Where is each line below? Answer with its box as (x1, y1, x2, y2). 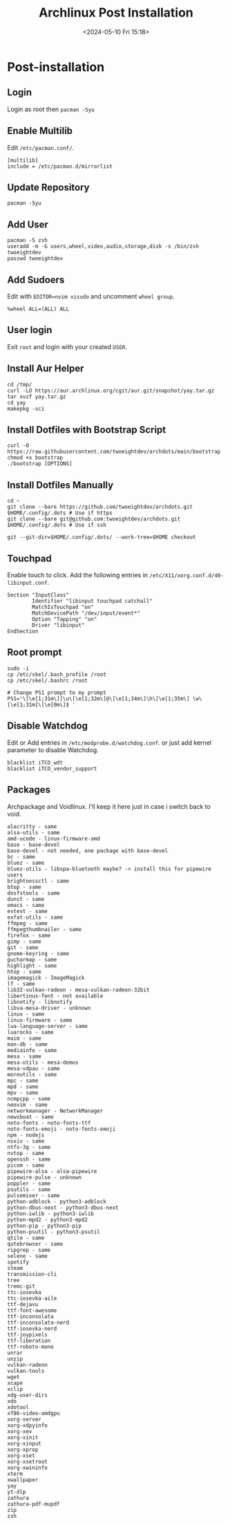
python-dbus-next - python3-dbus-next (7, 1204, 119, 1211)
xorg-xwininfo (7, 1464, 48, 1471)
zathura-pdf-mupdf (7, 1500, 60, 1508)
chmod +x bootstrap (7, 454, 64, 461)
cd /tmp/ (7, 381, 32, 388)
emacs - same (7, 901, 45, 908)
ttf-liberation (7, 1337, 51, 1344)
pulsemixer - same (7, 1192, 60, 1199)
